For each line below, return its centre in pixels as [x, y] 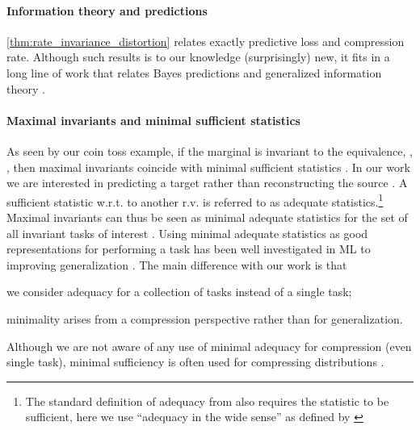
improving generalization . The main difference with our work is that [177, 264]
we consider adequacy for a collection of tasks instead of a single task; [179, 292]
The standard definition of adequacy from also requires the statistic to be [207, 401]
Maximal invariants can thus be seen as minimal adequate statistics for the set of [207, 217]
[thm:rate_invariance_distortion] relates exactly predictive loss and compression [206, 41]
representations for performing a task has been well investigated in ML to [189, 249]
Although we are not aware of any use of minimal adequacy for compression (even [209, 346]
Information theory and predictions [107, 10]
